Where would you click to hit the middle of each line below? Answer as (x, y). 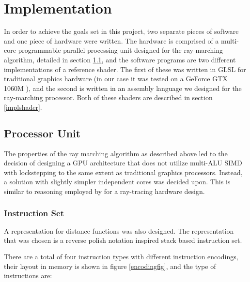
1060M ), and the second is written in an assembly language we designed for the (123, 88)
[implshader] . (23, 107)
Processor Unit (42, 133)
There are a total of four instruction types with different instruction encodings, (121, 257)
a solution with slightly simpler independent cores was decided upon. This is (117, 182)
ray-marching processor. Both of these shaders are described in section (108, 97)
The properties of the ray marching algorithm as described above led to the (116, 153)
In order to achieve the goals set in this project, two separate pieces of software (121, 31)
